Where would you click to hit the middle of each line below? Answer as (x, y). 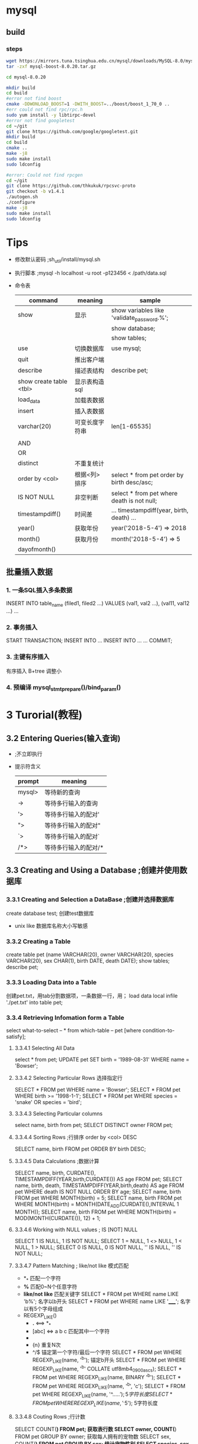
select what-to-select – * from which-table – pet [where (74, 1030)
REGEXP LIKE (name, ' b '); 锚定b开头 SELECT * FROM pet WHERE (109, 1360)
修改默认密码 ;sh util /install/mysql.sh (57, 260)
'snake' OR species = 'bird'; (48, 1102)
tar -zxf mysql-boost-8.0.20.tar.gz (51, 66)
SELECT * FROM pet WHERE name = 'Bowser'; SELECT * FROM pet (98, 1090)
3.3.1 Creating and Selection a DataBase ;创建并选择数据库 (90, 899)
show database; (133, 329)
